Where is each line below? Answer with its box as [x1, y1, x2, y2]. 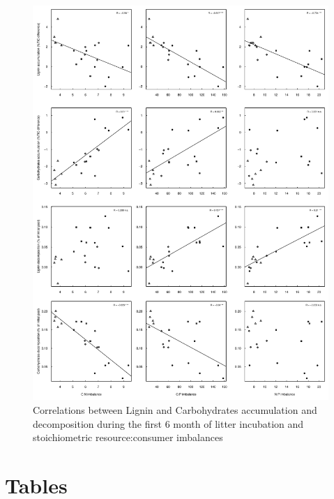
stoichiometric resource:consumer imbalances [33, 430, 223, 445]
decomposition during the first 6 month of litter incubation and [33, 416, 304, 431]
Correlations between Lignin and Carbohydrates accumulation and [33, 402, 317, 417]
